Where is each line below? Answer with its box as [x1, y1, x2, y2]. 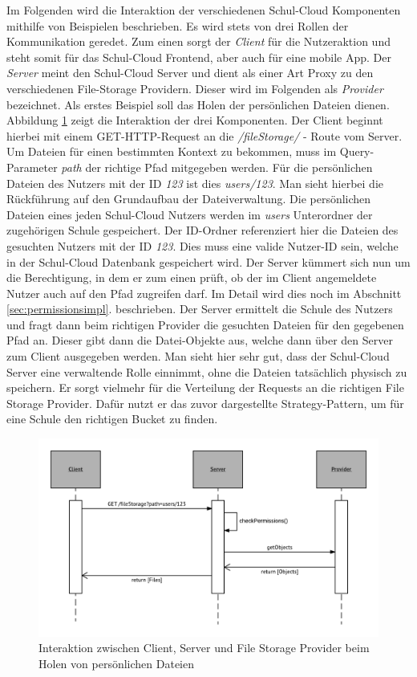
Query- [339, 143, 374, 160]
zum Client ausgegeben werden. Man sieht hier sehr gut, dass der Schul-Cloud [6, 348, 390, 365]
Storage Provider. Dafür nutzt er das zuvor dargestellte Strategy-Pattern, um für [6, 394, 404, 411]
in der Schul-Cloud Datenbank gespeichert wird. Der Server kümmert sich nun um [6, 253, 411, 270]
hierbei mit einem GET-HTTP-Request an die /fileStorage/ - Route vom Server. [6, 127, 403, 144]
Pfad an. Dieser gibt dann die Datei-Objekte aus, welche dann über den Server [6, 332, 393, 349]
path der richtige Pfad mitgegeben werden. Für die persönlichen [61, 158, 373, 175]
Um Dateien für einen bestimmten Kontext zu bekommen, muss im [6, 143, 337, 160]
